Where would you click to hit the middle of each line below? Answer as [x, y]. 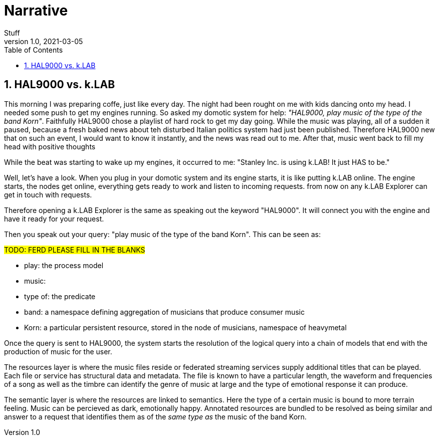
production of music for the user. [58, 351]
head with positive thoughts [50, 146]
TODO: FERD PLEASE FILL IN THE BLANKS [75, 250]
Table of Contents [34, 50]
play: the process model [64, 265]
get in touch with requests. [48, 194]
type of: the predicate [60, 296]
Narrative [36, 11]
